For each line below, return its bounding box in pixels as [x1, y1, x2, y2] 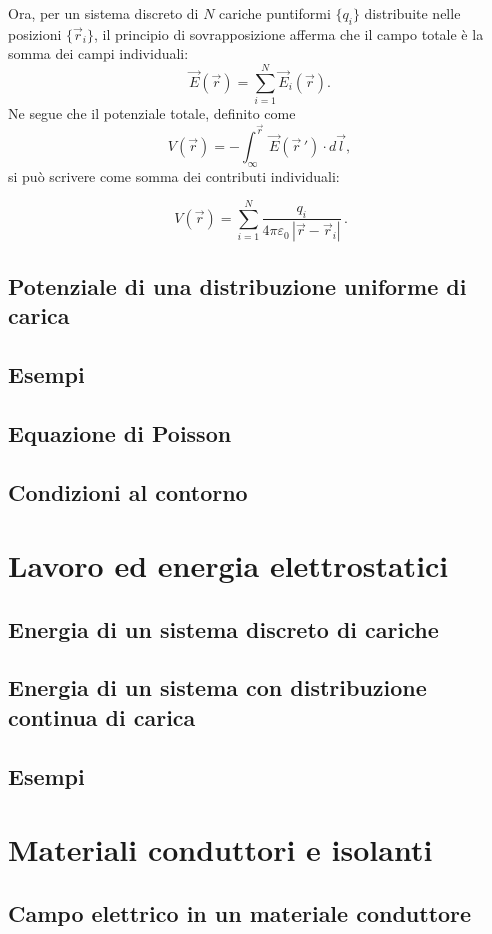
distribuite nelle [364, 3, 461, 23]
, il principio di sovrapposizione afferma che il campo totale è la [93, 23, 484, 44]
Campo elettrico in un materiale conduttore [8, 897, 472, 928]
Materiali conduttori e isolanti [8, 829, 433, 870]
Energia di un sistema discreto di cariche [8, 613, 439, 644]
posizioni [8, 23, 62, 44]
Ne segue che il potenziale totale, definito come [8, 103, 296, 124]
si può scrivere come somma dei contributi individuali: [8, 165, 340, 186]
